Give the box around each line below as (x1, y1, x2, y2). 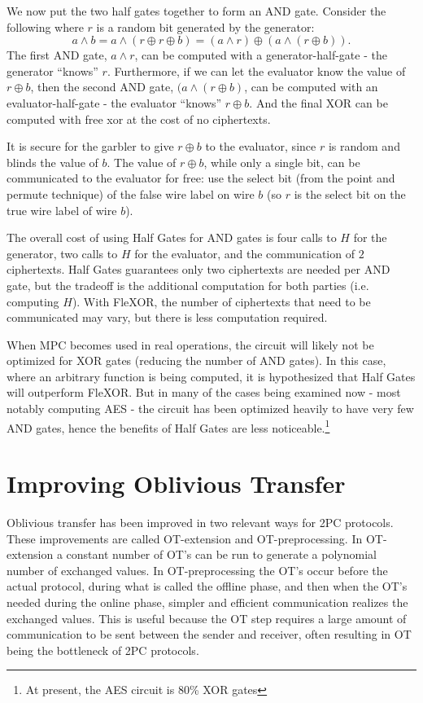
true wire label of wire (7, 201, 117, 218)
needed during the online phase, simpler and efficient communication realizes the (7, 594, 408, 610)
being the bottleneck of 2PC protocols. (7, 641, 199, 658)
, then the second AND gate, (30, 78, 174, 95)
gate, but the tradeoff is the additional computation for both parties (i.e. (7, 276, 369, 293)
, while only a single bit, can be (203, 153, 360, 170)
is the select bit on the (294, 185, 406, 202)
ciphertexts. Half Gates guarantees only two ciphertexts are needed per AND (7, 261, 390, 278)
